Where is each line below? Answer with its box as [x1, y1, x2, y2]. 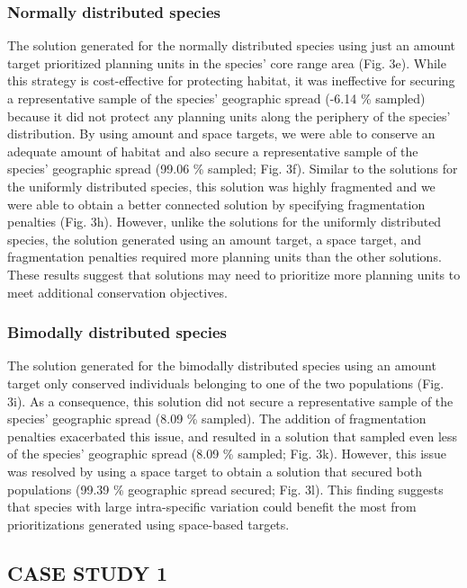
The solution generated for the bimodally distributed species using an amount [7, 356, 436, 375]
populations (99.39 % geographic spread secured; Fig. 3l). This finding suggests [7, 479, 444, 498]
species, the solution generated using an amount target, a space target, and [7, 229, 422, 248]
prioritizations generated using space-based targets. [7, 514, 290, 533]
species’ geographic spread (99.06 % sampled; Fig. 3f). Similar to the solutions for [7, 159, 458, 178]
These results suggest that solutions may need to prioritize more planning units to [7, 264, 461, 283]
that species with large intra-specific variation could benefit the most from [7, 497, 417, 516]
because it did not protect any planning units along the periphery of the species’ [7, 106, 451, 125]
